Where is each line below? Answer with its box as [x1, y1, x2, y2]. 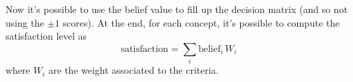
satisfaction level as [6, 29, 87, 43]
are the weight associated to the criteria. [48, 63, 219, 77]
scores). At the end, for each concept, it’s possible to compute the [63, 15, 340, 29]
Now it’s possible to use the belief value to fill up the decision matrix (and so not [6, 2, 348, 16]
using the [6, 15, 45, 29]
